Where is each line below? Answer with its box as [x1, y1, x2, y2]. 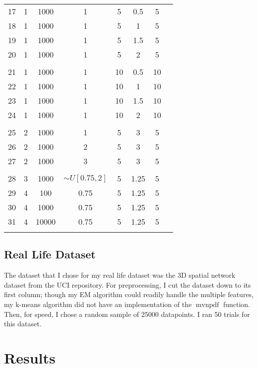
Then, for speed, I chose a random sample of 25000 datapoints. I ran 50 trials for [4, 308, 250, 319]
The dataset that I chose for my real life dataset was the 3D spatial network [4, 270, 236, 280]
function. [223, 299, 250, 309]
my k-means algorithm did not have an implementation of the [4, 299, 192, 309]
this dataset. [4, 318, 42, 329]
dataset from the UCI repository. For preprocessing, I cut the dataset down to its [4, 279, 251, 290]
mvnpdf [195, 301, 219, 308]
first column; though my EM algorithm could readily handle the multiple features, [4, 289, 254, 300]
